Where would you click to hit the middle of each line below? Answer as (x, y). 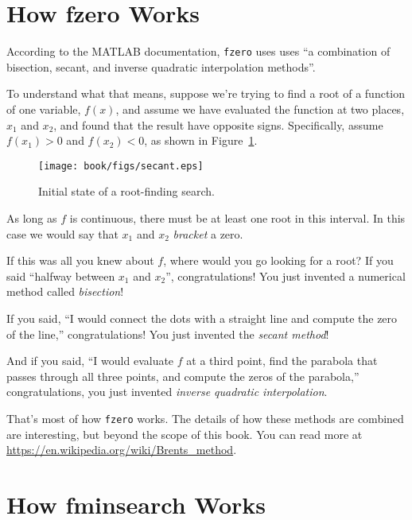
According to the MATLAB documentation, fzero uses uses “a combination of (198, 51)
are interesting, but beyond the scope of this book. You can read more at (185, 434)
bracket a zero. (208, 233)
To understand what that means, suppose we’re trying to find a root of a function (206, 93)
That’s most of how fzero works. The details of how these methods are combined (205, 418)
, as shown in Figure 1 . (201, 140)
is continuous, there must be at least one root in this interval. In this (237, 218)
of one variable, (44, 109)
